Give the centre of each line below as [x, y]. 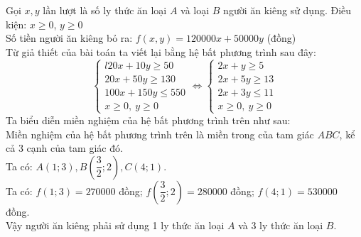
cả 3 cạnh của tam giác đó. [64, 148]
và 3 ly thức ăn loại [281, 225]
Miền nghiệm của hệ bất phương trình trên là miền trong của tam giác [160, 134]
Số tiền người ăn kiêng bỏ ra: [69, 38]
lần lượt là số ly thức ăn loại [105, 10]
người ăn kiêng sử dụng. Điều [287, 10]
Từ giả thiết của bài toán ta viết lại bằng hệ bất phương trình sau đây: [161, 51]
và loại [195, 10]
